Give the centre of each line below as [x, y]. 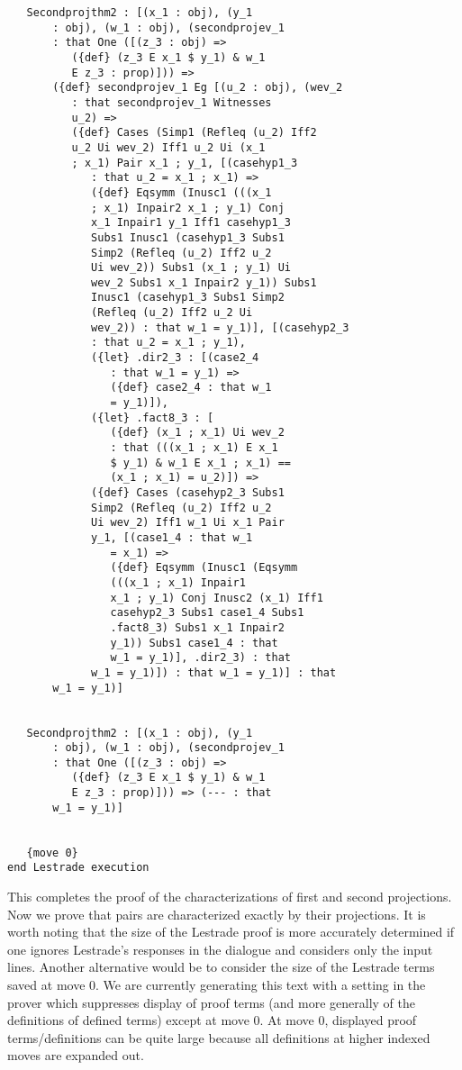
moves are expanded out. [76, 1055]
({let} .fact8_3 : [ [153, 417]
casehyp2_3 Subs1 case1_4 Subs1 [207, 613]
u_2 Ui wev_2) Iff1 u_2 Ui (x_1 [168, 147]
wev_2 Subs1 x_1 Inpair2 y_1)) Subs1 [204, 282]
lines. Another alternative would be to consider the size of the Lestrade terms [221, 967]
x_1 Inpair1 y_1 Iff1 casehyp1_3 [191, 223]
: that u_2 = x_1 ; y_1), [168, 343]
